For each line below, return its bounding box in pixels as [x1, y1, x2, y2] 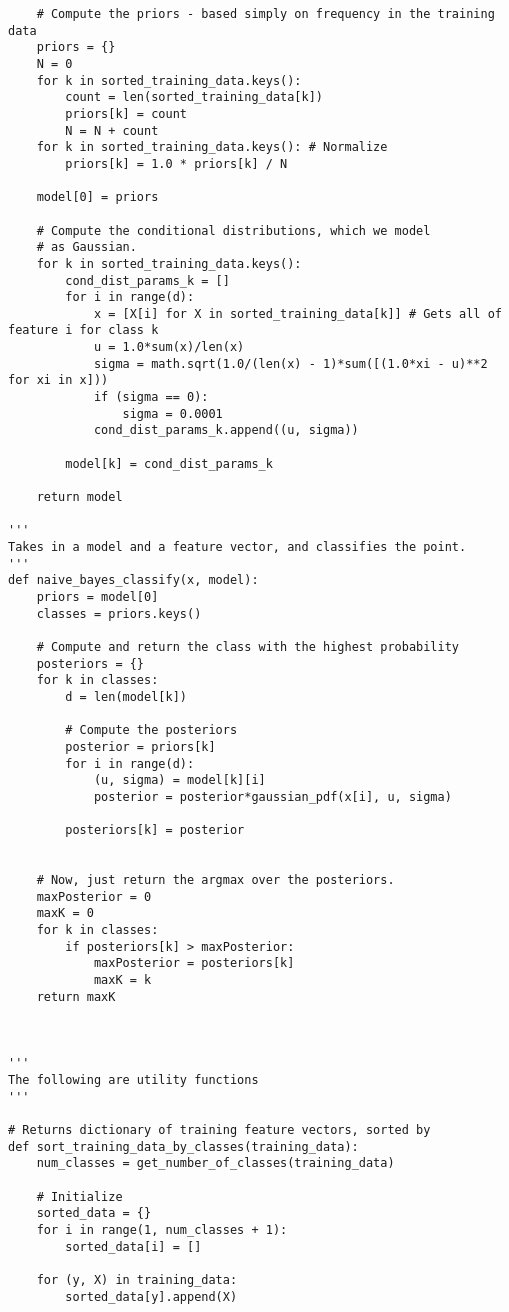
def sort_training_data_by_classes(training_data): [8, 1139, 359, 1154]
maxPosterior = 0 [36, 889, 152, 904]
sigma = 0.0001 [122, 406, 223, 421]
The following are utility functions [8, 1073, 259, 1087]
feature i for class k [8, 323, 159, 338]
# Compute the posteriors [65, 723, 238, 738]
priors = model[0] [36, 589, 159, 604]
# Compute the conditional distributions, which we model [36, 223, 431, 238]
